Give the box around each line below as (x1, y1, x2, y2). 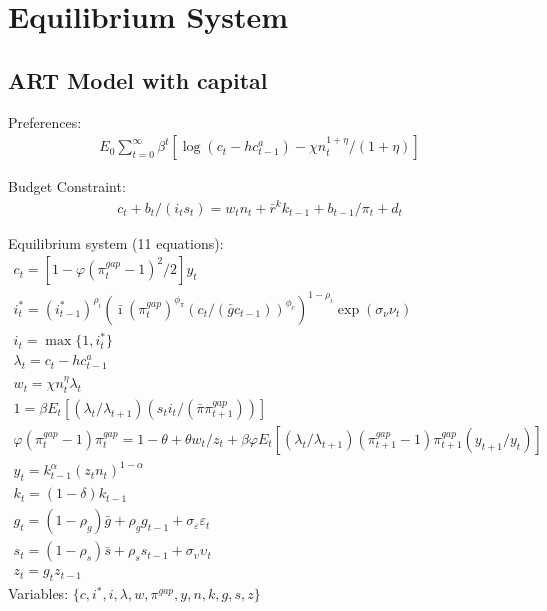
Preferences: (8, 111, 82, 132)
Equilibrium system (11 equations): (8, 232, 224, 253)
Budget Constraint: (8, 176, 126, 197)
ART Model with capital (8, 64, 268, 95)
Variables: (8, 583, 69, 604)
